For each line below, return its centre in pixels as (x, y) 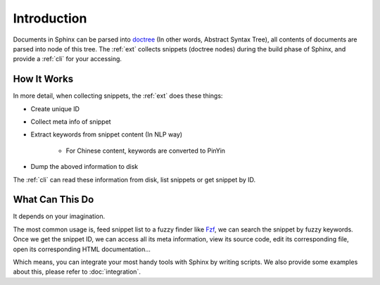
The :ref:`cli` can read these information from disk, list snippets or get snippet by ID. (134, 179)
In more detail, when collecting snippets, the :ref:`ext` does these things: (118, 96)
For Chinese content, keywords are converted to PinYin (145, 151)
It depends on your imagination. (59, 216)
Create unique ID (55, 108)
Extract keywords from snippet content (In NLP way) (107, 134)
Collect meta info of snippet (71, 122)
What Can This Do (53, 199)
